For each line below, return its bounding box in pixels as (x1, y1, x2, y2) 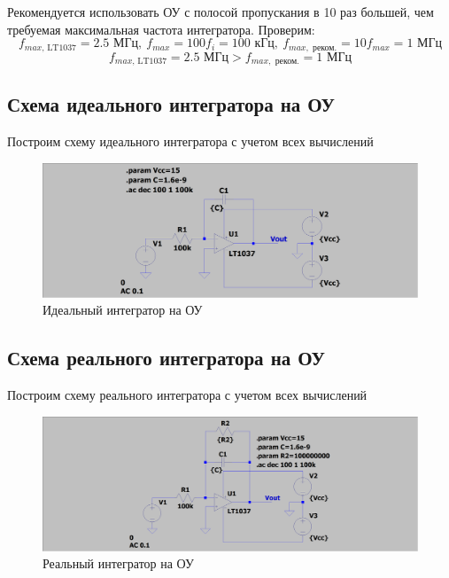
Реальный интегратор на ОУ (43, 554, 194, 573)
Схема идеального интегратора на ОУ (7, 90, 335, 118)
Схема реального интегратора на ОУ (7, 344, 325, 371)
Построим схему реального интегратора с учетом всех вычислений (7, 386, 368, 404)
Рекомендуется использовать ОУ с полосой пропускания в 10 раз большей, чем (7, 3, 434, 20)
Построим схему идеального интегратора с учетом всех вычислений (7, 132, 374, 151)
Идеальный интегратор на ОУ (43, 301, 203, 319)
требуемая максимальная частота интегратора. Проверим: (7, 20, 315, 38)
